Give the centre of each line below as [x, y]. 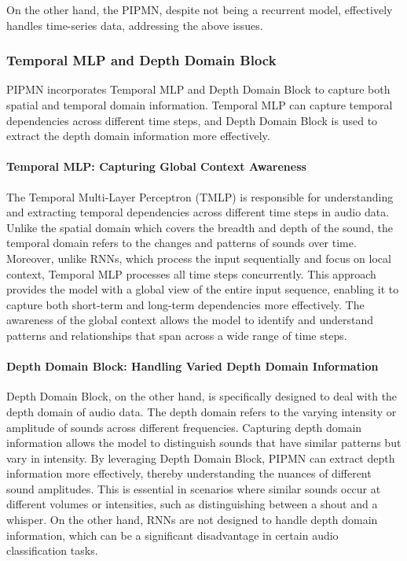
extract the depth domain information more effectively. [138, 136]
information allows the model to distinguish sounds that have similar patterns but [204, 443]
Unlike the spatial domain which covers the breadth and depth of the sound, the [200, 227]
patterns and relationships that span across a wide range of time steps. [177, 335]
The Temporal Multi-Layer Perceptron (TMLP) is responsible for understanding [200, 196]
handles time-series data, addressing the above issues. [135, 25]
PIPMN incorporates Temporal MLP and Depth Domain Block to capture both [198, 89]
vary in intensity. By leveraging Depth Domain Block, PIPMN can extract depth [201, 458]
